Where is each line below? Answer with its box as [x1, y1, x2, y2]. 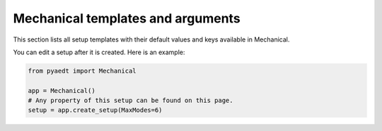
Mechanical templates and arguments [13, 11, 241, 26]
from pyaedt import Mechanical [28, 67, 137, 75]
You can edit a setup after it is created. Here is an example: [13, 48, 185, 56]
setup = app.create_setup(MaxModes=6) [28, 106, 163, 114]
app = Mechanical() [28, 87, 95, 94]
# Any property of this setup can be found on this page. [28, 96, 233, 105]
